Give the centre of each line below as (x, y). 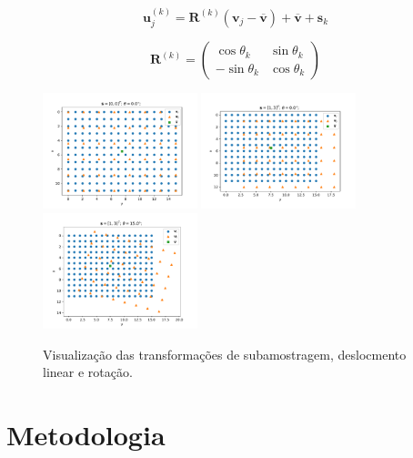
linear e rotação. (88, 372)
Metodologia (86, 435)
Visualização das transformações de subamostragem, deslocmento (225, 354)
